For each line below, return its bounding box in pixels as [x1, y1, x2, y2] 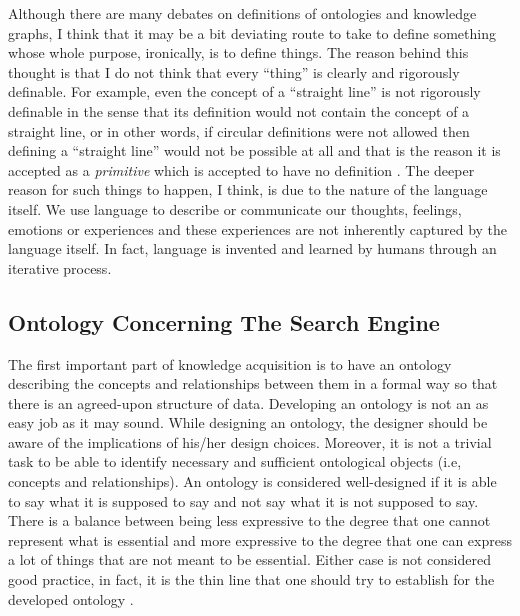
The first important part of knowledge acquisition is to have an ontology [8, 353, 452, 374]
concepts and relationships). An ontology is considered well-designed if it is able [8, 471, 497, 492]
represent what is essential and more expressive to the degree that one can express [8, 529, 512, 550]
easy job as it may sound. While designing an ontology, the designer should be [8, 412, 488, 433]
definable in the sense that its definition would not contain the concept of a [8, 100, 470, 121]
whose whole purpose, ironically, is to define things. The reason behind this [8, 42, 469, 63]
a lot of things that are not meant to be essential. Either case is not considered [8, 549, 491, 570]
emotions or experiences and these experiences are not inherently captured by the [8, 218, 508, 239]
